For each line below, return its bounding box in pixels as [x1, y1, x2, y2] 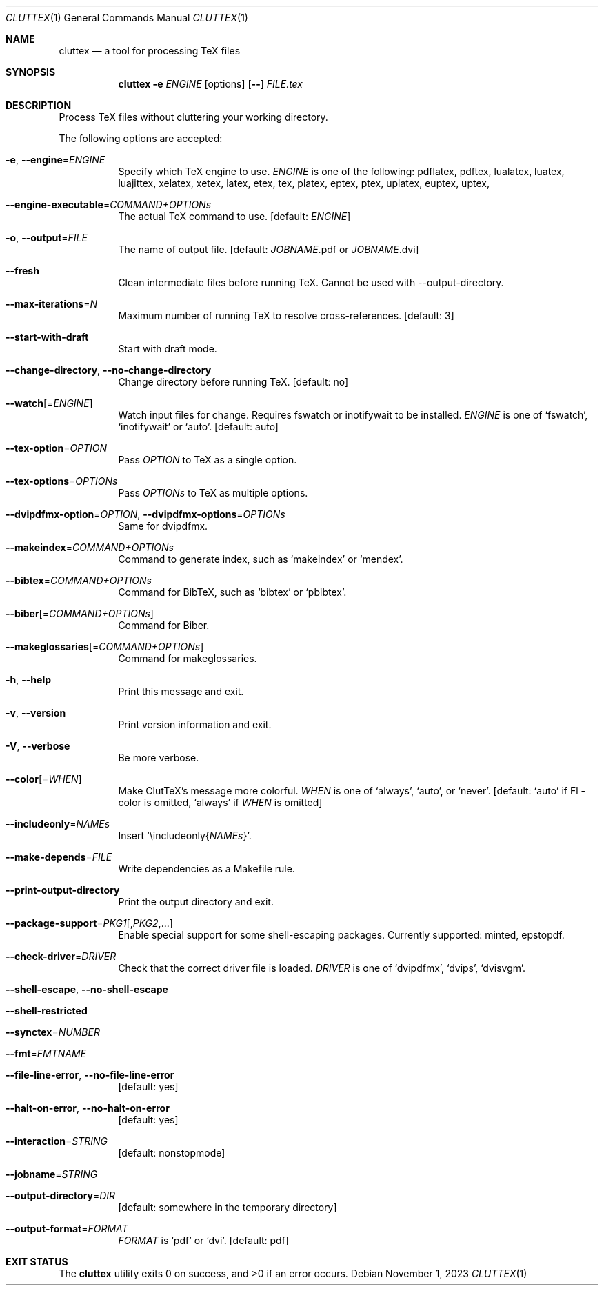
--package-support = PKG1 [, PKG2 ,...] [6, 917, 173, 929]
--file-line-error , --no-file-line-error [6, 1069, 174, 1081]
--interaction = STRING [6, 1135, 108, 1147]
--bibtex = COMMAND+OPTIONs [6, 574, 152, 586]
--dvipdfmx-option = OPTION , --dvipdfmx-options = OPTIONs [6, 508, 285, 520]
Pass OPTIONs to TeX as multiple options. [118, 487, 308, 499]
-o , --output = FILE [6, 232, 88, 243]
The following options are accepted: [59, 132, 223, 144]
